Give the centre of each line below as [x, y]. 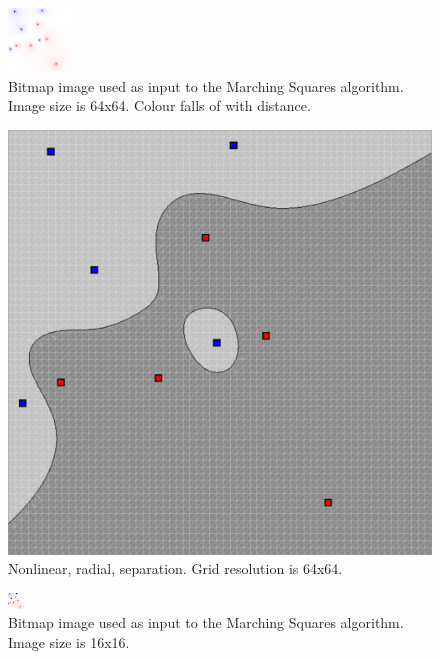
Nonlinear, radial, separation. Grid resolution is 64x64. [175, 568]
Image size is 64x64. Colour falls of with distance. [159, 105]
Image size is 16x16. [69, 641]
